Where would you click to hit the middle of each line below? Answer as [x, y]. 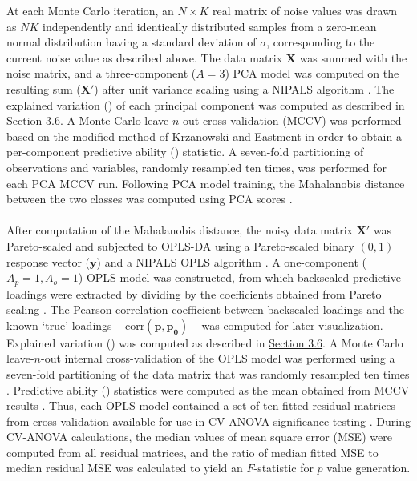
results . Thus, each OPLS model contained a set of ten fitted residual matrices [201, 405]
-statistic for [283, 468]
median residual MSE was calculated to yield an [125, 468]
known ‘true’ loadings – [64, 325]
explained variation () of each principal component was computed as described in [206, 104]
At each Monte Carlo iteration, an [90, 10]
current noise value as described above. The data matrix [145, 57]
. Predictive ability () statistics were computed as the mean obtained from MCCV [208, 389]
